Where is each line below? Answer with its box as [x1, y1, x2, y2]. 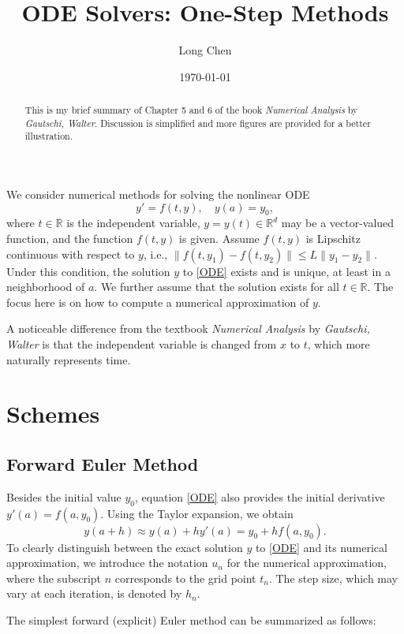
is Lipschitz [305, 230, 361, 247]
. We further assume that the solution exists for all [94, 278, 339, 295]
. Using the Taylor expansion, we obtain [100, 505, 294, 521]
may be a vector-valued [281, 214, 395, 231]
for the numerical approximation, [226, 554, 387, 571]
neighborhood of [6, 278, 85, 295]
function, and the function [6, 230, 133, 247]
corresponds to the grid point [114, 569, 256, 586]
